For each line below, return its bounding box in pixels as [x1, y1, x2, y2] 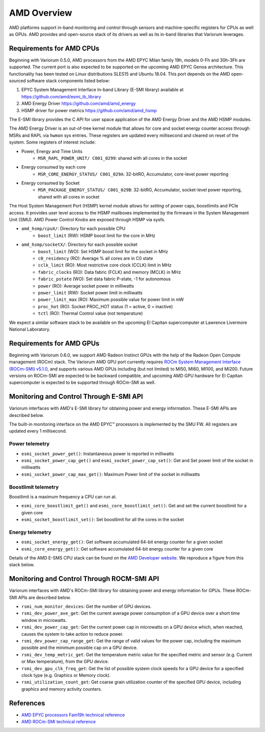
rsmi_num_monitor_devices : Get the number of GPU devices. [21, 604, 152, 610]
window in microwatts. [21, 617, 67, 623]
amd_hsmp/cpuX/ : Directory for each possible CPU [21, 226, 126, 232]
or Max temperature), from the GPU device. [21, 659, 109, 665]
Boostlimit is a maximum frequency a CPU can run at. [9, 494, 117, 499]
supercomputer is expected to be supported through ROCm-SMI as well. [9, 380, 156, 385]
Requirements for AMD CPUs [9, 44, 100, 53]
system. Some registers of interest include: [9, 139, 96, 145]
